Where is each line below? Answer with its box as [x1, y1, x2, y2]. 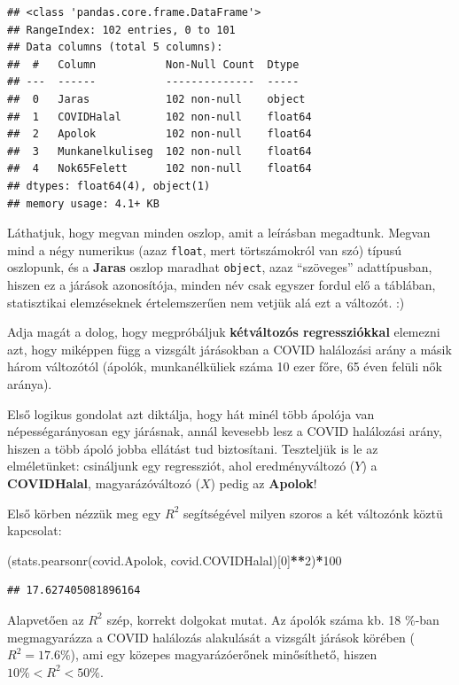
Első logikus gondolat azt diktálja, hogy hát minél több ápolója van [7, 404, 375, 423]
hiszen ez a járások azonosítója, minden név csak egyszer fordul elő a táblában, [7, 276, 436, 294]
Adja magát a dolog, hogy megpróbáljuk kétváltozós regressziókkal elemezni [7, 323, 440, 341]
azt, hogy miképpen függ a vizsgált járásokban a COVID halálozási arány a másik [7, 339, 452, 358]
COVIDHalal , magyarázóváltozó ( [7, 473, 200, 492]
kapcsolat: [7, 521, 62, 540]
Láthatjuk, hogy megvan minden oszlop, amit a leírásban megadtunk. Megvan [7, 223, 431, 242]
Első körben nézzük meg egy [7, 503, 161, 522]
